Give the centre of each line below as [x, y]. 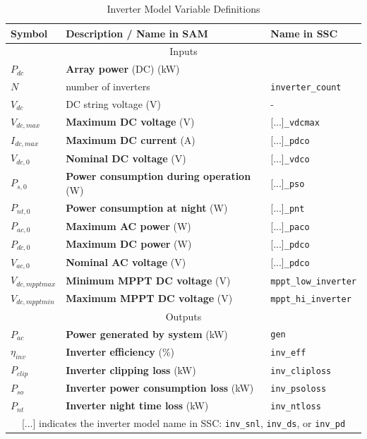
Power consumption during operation [158, 175]
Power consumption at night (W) [147, 207]
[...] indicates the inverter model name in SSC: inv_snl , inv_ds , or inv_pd [183, 422]
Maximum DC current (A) [131, 140]
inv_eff [288, 353]
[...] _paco [290, 225]
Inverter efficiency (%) [120, 351]
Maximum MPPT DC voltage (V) [149, 298]
